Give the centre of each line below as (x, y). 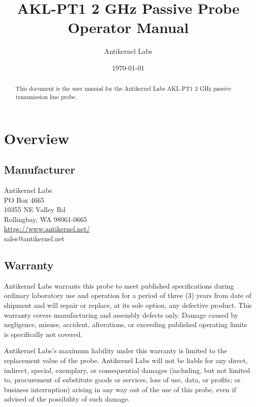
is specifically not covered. (43, 334)
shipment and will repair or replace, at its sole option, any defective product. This (128, 305)
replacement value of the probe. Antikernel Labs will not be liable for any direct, (126, 360)
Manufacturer (40, 169)
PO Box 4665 (24, 200)
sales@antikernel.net (34, 238)
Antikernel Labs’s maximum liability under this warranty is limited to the (116, 351)
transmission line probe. (46, 96)
